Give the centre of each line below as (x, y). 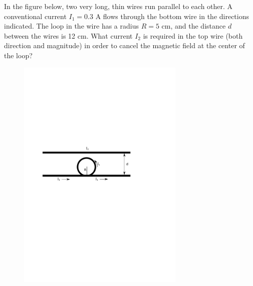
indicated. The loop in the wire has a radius (71, 26)
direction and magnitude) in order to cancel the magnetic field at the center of (124, 45)
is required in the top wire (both (193, 35)
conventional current (35, 16)
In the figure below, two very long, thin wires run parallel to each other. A (118, 6)
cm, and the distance (194, 26)
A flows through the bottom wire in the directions (172, 16)
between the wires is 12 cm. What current (68, 35)
